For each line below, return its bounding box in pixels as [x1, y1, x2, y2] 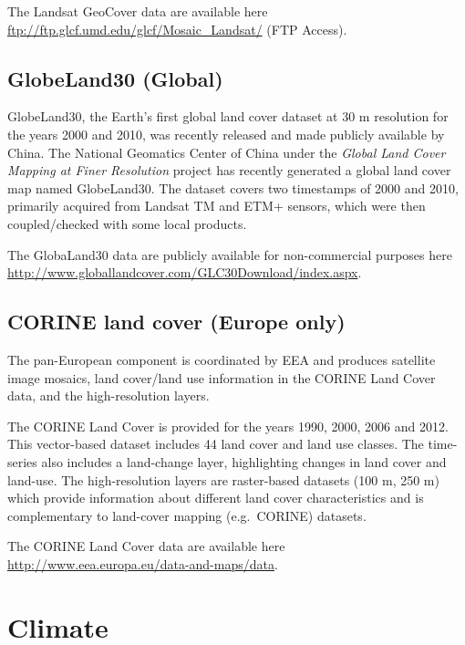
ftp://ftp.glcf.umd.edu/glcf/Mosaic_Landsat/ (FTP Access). [7, 19, 347, 38]
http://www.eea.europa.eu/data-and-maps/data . [7, 554, 278, 573]
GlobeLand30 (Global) [7, 64, 223, 92]
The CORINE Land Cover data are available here [7, 536, 285, 556]
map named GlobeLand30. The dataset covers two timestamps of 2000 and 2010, [7, 178, 459, 197]
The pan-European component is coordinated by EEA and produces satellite [7, 349, 436, 369]
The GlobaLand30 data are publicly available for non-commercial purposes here [7, 244, 452, 264]
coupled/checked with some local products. [7, 213, 247, 233]
